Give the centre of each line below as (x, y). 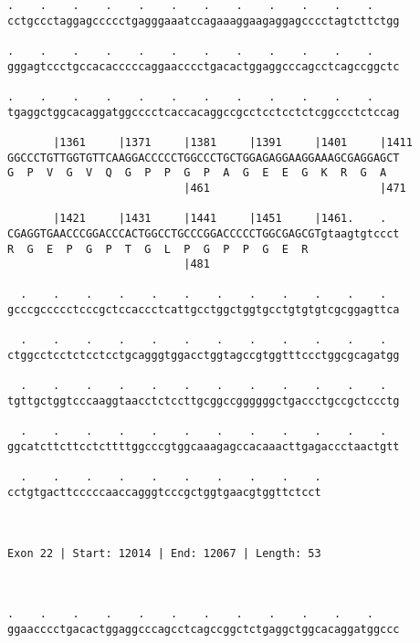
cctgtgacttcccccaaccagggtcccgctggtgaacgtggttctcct (164, 492)
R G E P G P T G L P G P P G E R (158, 249)
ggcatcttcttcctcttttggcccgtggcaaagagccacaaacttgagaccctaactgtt (204, 447)
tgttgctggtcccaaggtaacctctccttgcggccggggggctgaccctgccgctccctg (204, 401)
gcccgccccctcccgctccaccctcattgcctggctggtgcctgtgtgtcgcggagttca (204, 310)
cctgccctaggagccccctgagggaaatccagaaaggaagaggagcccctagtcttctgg (204, 21)
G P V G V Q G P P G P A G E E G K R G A (197, 173)
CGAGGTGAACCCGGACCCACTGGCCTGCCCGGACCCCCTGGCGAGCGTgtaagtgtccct (204, 233)
